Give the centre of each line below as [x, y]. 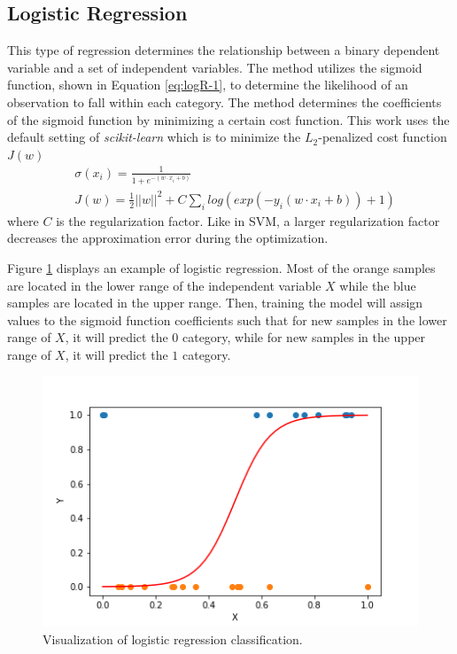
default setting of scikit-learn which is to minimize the [154, 137]
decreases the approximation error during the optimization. [168, 238]
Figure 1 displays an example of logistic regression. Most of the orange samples [221, 267]
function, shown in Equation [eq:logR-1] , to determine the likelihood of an [208, 85]
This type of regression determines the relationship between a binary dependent [224, 50]
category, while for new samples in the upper [304, 337]
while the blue [378, 285]
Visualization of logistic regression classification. [173, 638]
